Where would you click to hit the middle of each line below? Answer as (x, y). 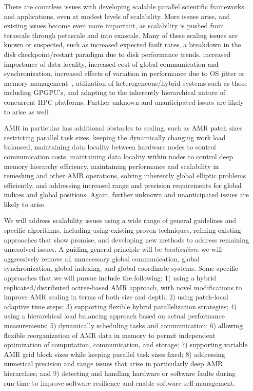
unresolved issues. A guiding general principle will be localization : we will (113, 249)
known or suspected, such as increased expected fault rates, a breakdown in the (123, 45)
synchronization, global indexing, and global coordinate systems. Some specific (121, 268)
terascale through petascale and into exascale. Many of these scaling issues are (121, 35)
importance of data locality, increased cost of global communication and (111, 64)
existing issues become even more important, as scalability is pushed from (114, 26)
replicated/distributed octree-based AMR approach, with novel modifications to (123, 287)
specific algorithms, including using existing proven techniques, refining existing (123, 230)
